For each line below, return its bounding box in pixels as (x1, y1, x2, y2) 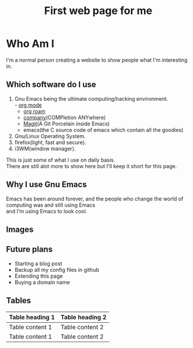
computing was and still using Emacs (6, 201, 95, 209)
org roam (23, 107, 46, 115)
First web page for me (44, 4, 153, 18)
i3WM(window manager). (14, 145, 76, 152)
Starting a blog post (14, 260, 63, 267)
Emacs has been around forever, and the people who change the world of (6, 195, 184, 202)
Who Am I (6, 37, 54, 50)
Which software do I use (6, 80, 96, 90)
